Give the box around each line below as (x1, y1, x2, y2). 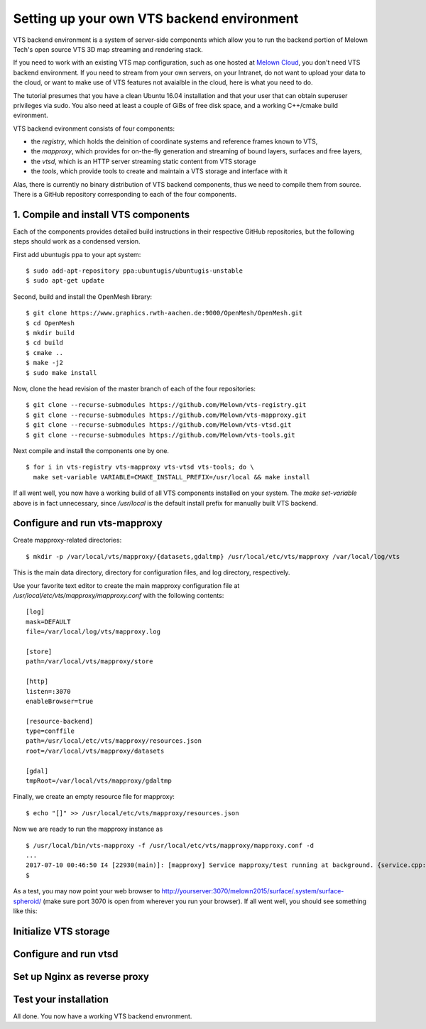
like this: (13, 906, 38, 915)
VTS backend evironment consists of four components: (13, 124, 175, 133)
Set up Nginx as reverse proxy (13, 970, 149, 983)
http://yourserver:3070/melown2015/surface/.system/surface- (161, 887, 344, 895)
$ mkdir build (26, 329, 75, 337)
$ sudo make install (26, 369, 97, 376)
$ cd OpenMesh (26, 319, 75, 327)
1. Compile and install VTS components (13, 208, 190, 220)
